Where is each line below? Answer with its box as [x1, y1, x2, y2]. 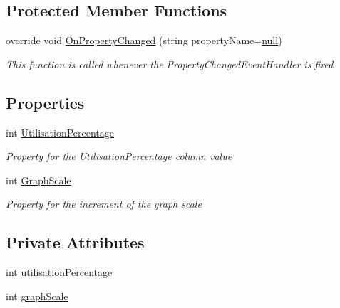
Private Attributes [6, 231, 145, 253]
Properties [6, 91, 85, 113]
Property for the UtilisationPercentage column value [6, 149, 232, 164]
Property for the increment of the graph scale [6, 196, 202, 211]
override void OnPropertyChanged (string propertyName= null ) [6, 33, 282, 48]
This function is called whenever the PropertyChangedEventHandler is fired [6, 56, 334, 71]
